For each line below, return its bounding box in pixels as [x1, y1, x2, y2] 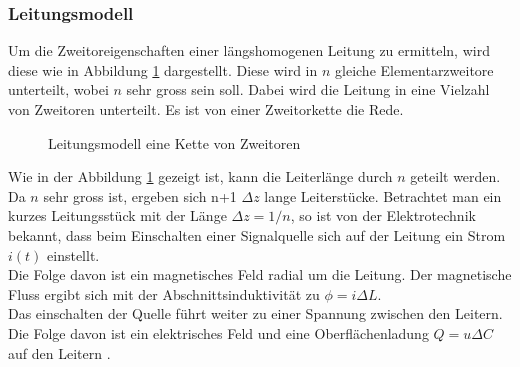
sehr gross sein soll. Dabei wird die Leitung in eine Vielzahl [126, 79, 490, 100]
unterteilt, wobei [8, 79, 109, 100]
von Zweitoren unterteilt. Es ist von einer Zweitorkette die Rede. [8, 99, 404, 119]
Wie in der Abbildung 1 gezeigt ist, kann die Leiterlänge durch [8, 166, 393, 187]
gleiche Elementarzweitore [335, 59, 494, 80]
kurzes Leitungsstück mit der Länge [8, 205, 227, 226]
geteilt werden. [410, 166, 501, 187]
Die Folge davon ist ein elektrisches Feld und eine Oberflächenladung [8, 322, 429, 343]
